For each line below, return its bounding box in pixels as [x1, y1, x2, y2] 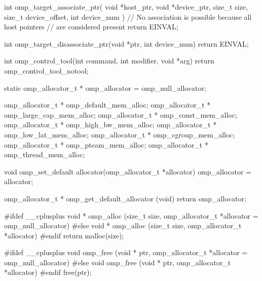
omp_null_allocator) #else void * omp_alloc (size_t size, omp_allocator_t [4, 220, 242, 231]
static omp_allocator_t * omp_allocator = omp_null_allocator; [4, 82, 206, 93]
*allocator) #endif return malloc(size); [4, 230, 124, 240]
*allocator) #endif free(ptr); [4, 267, 92, 277]
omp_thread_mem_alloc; [4, 149, 85, 160]
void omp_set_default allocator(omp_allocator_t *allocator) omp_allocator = [4, 166, 251, 177]
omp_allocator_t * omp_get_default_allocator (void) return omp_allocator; [4, 193, 246, 203]
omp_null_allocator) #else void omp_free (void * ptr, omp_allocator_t [4, 257, 231, 267]
